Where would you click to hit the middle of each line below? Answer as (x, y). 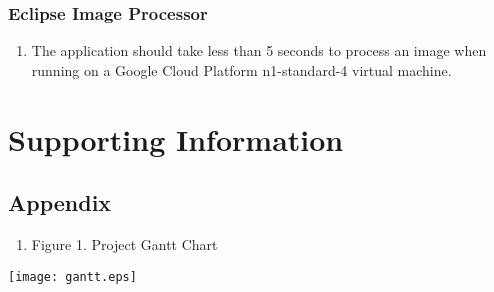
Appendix (60, 202)
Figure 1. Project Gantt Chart (124, 243)
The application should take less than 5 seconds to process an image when (259, 50)
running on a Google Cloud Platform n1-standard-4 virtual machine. (241, 69)
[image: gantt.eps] (72, 276)
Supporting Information (176, 138)
